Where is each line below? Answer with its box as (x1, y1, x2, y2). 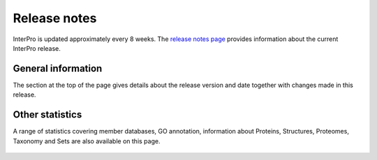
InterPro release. (13, 44, 61, 52)
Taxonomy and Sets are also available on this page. (13, 136, 161, 145)
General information (13, 63, 103, 74)
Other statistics (13, 109, 82, 121)
